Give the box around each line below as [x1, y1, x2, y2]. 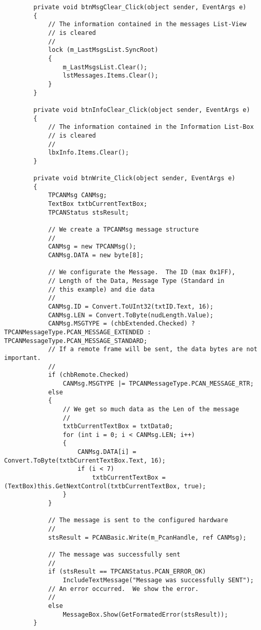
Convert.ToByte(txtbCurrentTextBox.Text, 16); [4, 456, 166, 464]
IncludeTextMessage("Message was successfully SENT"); [63, 576, 254, 584]
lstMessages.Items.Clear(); [63, 72, 158, 80]
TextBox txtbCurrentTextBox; [48, 200, 148, 208]
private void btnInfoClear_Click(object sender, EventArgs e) [33, 106, 250, 113]
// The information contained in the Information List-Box [48, 123, 254, 131]
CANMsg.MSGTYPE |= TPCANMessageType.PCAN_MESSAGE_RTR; [63, 379, 254, 387]
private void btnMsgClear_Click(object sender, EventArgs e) [33, 4, 247, 11]
